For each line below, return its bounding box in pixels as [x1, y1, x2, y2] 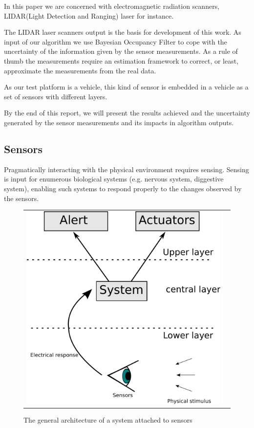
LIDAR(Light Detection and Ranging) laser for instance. [4, 10, 174, 21]
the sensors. [4, 193, 39, 203]
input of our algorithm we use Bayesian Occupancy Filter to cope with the [4, 36, 227, 46]
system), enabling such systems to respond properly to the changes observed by [4, 183, 242, 193]
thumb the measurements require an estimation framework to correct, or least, [4, 55, 239, 66]
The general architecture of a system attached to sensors [23, 414, 192, 425]
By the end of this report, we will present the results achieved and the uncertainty [4, 108, 250, 118]
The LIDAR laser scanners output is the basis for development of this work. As [4, 27, 241, 37]
